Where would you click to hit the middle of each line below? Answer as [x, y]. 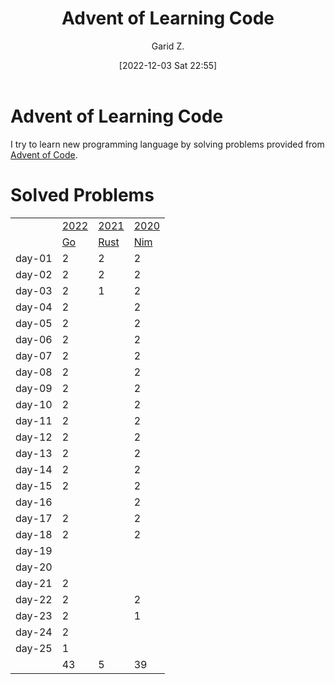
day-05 [34, 323]
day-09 [34, 388]
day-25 [34, 648]
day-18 [34, 534]
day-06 [34, 339]
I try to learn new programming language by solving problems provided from [167, 144]
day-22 [34, 599]
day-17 [34, 518]
